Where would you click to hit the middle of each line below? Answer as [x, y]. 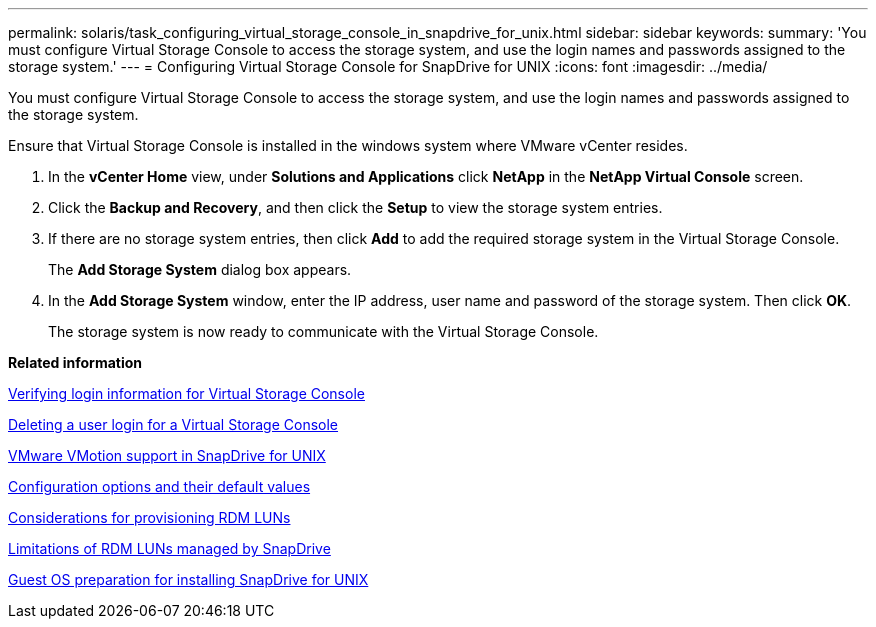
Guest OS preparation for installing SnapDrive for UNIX [188, 579]
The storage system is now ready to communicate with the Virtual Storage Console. [323, 331]
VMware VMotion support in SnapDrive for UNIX [167, 455]
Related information [75, 362]
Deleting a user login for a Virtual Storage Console [173, 424]
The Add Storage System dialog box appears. [200, 269]
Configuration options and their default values [159, 486]
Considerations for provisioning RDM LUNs [149, 517]
